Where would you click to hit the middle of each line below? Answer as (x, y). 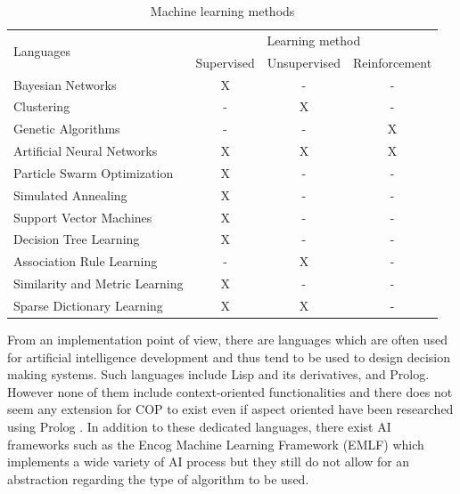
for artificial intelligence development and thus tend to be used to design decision (229, 356)
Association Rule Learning (86, 261)
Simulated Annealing (70, 194)
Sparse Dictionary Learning (88, 305)
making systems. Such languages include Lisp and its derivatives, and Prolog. (218, 374)
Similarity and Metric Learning (99, 283)
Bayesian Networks (65, 84)
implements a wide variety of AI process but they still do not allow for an (209, 462)
